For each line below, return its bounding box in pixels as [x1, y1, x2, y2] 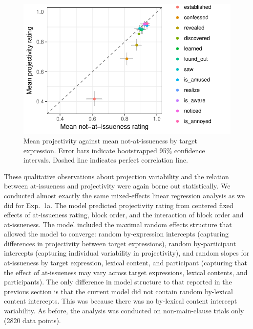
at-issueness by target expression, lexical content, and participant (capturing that [4, 258, 248, 268]
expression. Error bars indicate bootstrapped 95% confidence [23, 145, 205, 155]
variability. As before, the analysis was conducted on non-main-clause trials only [4, 305, 244, 316]
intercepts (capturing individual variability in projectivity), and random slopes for [4, 248, 250, 258]
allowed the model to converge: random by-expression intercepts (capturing [4, 229, 229, 239]
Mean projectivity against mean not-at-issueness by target [23, 135, 197, 145]
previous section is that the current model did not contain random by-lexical [4, 286, 233, 296]
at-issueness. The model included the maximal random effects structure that [4, 219, 232, 229]
